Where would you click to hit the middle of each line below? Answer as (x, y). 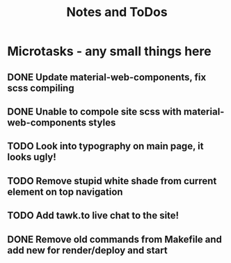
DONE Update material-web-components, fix (107, 77)
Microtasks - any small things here (109, 51)
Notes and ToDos (117, 12)
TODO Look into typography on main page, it (105, 146)
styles (102, 122)
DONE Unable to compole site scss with (95, 111)
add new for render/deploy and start (88, 250)
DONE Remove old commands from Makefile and (115, 239)
